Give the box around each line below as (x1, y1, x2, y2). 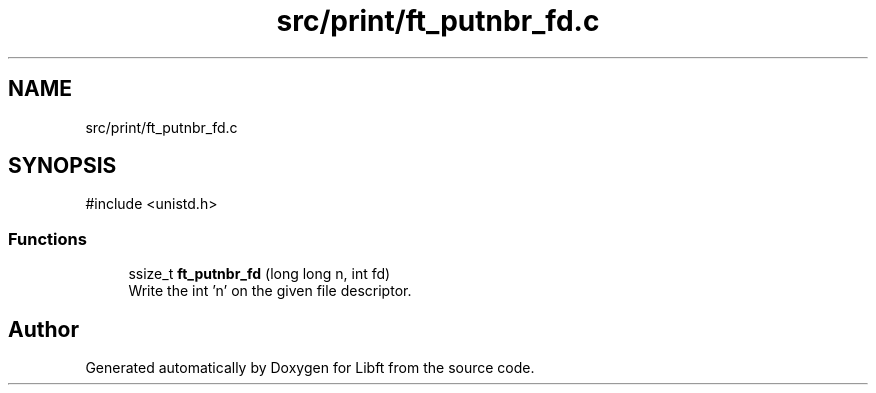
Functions (8, 228, 87, 249)
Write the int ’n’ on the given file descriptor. (128, 282, 412, 300)
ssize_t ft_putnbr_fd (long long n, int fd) (128, 265, 391, 283)
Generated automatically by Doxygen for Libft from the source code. (85, 359, 535, 377)
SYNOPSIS (8, 153, 117, 179)
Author (8, 316, 79, 342)
